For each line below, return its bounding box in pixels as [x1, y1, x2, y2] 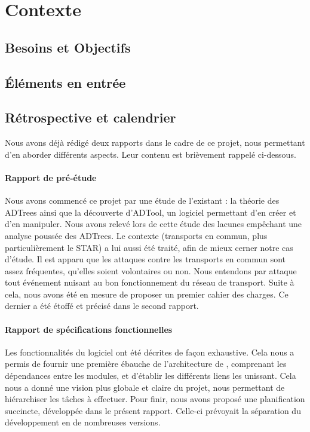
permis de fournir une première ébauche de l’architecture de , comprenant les [5, 357, 287, 370]
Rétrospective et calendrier [5, 108, 176, 127]
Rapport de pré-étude [5, 171, 97, 183]
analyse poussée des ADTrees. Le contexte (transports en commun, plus [5, 229, 268, 241]
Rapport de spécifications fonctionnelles [5, 323, 173, 335]
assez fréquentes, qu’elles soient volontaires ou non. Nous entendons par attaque [5, 264, 297, 277]
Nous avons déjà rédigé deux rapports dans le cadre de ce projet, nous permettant [5, 136, 305, 149]
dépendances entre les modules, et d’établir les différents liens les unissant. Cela [5, 369, 296, 382]
